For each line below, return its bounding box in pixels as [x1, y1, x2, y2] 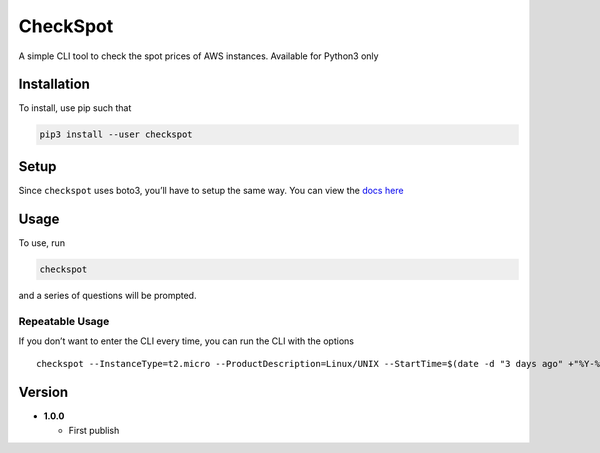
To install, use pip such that [18, 102, 132, 114]
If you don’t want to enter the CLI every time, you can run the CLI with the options [18, 335, 355, 347]
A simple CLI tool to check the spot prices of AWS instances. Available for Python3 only [18, 50, 379, 62]
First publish [68, 424, 120, 436]
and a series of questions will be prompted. [18, 289, 197, 301]
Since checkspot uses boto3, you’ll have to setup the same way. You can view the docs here [18, 184, 404, 196]
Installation [18, 76, 90, 93]
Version [18, 384, 69, 401]
